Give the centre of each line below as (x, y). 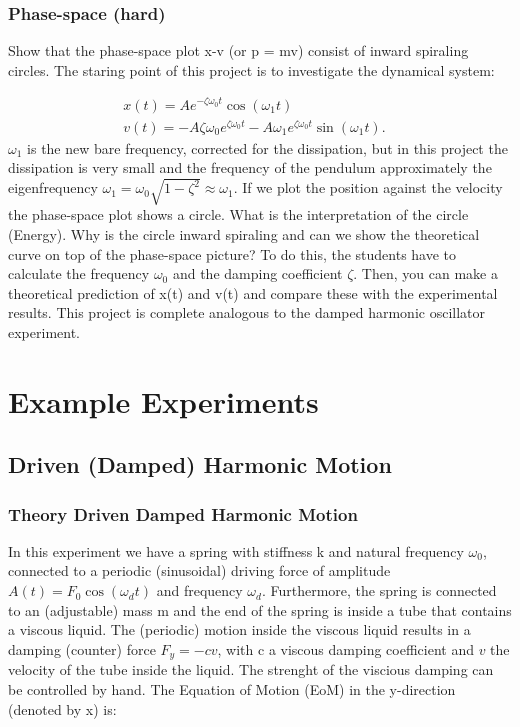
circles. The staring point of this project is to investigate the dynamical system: (251, 69)
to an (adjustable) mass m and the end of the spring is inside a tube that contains (260, 609)
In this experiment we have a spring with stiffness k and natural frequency (236, 550)
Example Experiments (163, 400)
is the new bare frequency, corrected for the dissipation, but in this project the (267, 147)
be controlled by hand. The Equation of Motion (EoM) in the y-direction (232, 688)
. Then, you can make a (425, 273)
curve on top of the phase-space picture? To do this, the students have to (232, 253)
